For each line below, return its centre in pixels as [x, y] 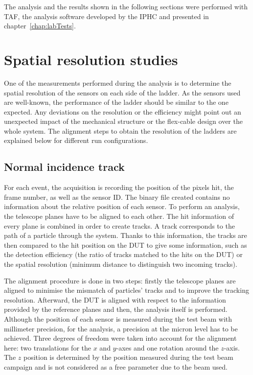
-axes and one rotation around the [167, 347]
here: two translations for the [47, 347]
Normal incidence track [64, 167]
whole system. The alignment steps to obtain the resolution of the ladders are [120, 130]
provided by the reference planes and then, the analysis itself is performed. [116, 309]
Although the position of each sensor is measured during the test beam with [118, 318]
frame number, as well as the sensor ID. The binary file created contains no [117, 197]
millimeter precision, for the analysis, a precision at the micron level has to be [121, 328]
